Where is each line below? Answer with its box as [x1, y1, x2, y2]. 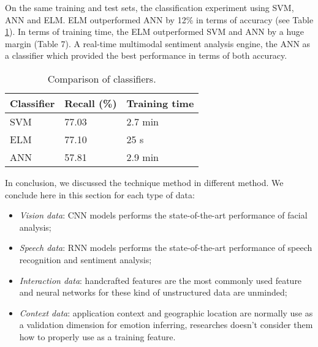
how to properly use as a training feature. [19, 330, 176, 343]
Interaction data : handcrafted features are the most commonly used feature [19, 274, 302, 286]
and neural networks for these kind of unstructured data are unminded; [19, 286, 287, 299]
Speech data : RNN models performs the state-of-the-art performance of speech [19, 241, 312, 254]
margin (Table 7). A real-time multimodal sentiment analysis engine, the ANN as [5, 37, 311, 50]
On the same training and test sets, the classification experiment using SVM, [5, 1, 294, 13]
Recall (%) [64, 95, 117, 110]
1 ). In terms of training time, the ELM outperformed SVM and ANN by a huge [5, 25, 304, 38]
